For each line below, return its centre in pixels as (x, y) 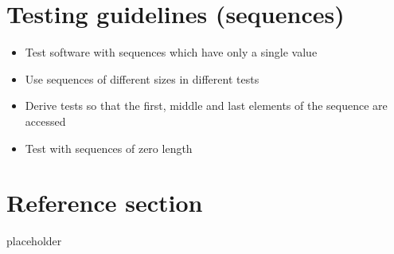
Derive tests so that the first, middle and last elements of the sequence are (206, 106)
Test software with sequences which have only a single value (171, 52)
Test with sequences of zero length (109, 148)
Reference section (105, 203)
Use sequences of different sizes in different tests (142, 78)
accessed (45, 121)
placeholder (34, 241)
